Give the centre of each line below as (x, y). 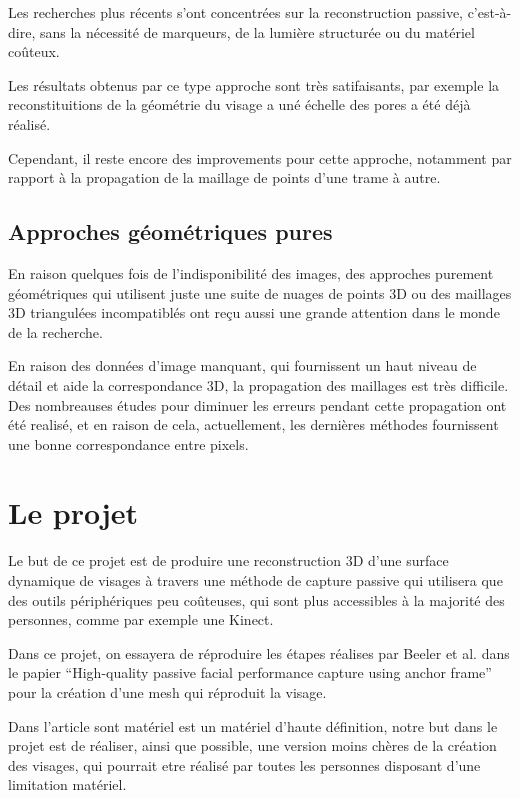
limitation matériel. (67, 784)
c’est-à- (489, 12)
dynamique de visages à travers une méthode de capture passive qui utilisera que (255, 580)
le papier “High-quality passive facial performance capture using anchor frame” (250, 672)
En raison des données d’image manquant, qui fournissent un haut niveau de (242, 365)
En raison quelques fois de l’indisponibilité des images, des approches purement (251, 272)
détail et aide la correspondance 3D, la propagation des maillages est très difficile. (258, 384)
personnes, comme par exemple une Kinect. (141, 619)
